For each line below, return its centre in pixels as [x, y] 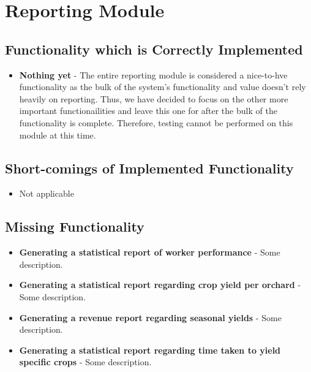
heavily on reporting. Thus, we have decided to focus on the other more [154, 98]
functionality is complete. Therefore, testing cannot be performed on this [156, 122]
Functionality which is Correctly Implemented [154, 49]
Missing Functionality [75, 226]
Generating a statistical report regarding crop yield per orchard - [160, 285]
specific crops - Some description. [85, 362]
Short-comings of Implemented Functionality [149, 168]
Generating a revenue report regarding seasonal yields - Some [150, 317]
